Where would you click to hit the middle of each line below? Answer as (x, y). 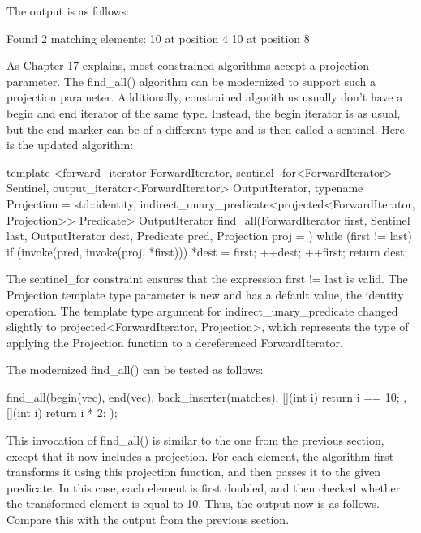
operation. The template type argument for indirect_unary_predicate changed (202, 310)
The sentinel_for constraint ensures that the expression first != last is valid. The (207, 279)
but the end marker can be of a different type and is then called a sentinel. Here (206, 129)
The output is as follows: (68, 11)
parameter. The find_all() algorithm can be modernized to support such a (191, 81)
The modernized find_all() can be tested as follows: (135, 370)
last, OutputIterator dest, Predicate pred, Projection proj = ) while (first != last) (209, 236)
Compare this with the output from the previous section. (148, 520)
